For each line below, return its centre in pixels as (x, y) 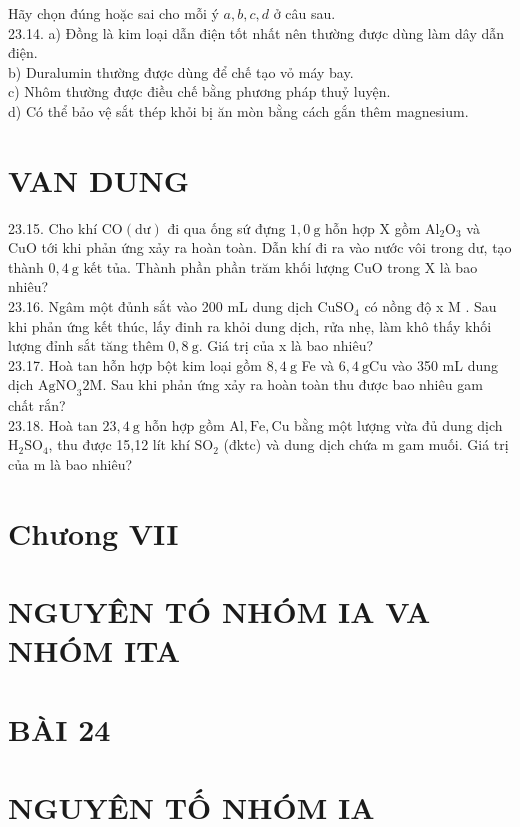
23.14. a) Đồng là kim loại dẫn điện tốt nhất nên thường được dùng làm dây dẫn (256, 32)
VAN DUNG (98, 179)
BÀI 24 (59, 728)
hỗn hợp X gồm (373, 227)
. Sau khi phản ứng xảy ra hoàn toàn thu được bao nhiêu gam (292, 384)
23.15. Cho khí (53, 227)
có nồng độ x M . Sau (430, 306)
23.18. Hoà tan (53, 424)
